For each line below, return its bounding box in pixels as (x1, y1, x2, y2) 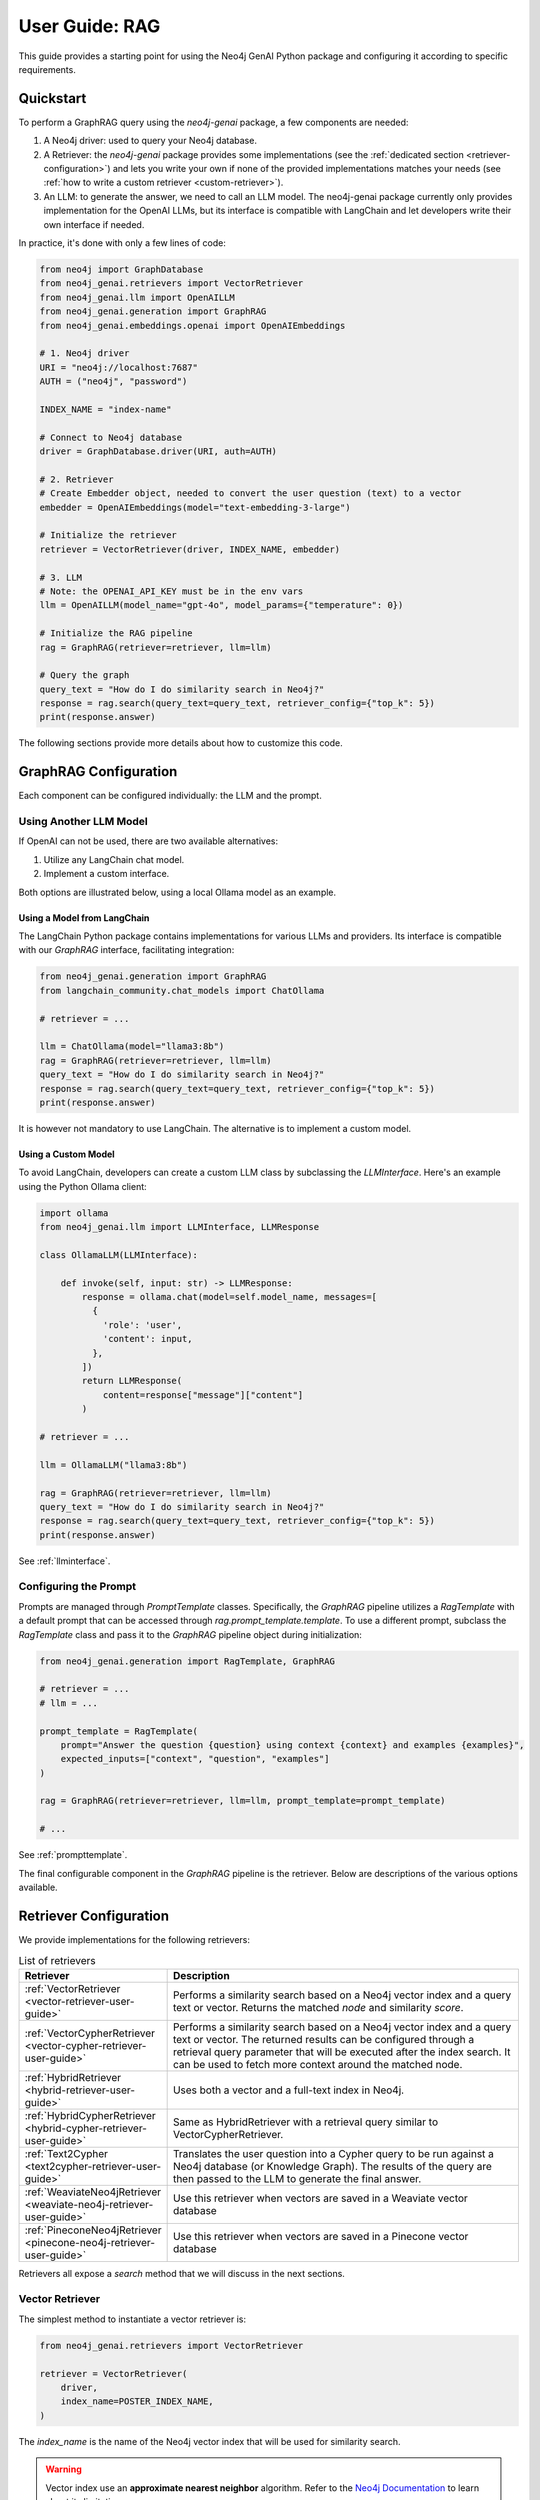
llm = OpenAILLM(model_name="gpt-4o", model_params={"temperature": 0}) (39, 600, 404, 611)
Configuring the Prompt (18, 1580, 137, 1594)
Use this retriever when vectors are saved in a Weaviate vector (172, 2191, 469, 2205)
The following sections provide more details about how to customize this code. (18, 737, 344, 749)
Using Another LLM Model (18, 815, 149, 829)
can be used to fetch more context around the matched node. (172, 2057, 463, 2071)
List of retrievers (18, 1953, 96, 1967)
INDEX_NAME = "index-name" (39, 403, 172, 415)
